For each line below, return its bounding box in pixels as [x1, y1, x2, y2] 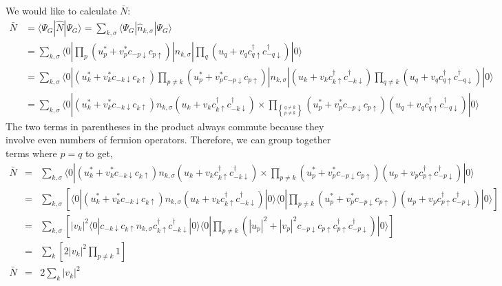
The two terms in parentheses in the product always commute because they [6, 119, 324, 133]
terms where [6, 145, 57, 160]
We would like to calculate [6, 3, 117, 17]
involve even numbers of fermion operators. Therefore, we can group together [6, 132, 331, 147]
